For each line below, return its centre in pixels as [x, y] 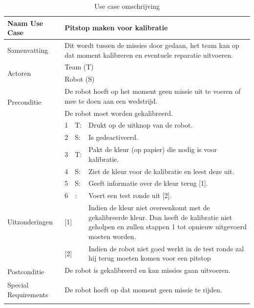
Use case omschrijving [127, 6]
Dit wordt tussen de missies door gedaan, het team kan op [152, 45]
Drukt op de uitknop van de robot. [141, 125]
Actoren [19, 73]
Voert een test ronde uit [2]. [130, 195]
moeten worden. [112, 236]
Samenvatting [28, 50]
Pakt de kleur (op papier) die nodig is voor [153, 149]
